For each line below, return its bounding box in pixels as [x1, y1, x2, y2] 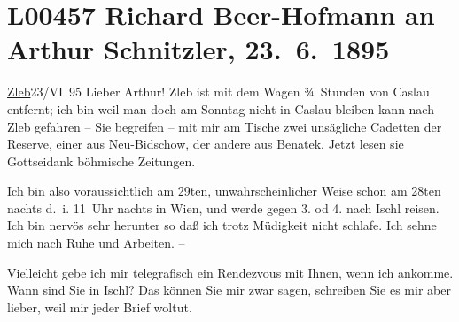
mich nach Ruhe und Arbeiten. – [7, 234, 185, 252]
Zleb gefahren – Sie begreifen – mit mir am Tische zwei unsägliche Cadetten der [7, 117, 442, 135]
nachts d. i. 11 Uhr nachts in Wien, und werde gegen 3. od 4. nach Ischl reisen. [7, 198, 440, 217]
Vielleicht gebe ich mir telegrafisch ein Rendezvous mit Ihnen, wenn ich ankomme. [7, 263, 454, 281]
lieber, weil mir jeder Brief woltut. [7, 297, 192, 316]
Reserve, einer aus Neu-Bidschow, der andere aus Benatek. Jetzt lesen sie [7, 134, 404, 153]
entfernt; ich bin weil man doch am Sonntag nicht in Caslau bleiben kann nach [7, 99, 434, 118]
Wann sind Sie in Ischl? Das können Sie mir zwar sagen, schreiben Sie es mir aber [7, 280, 451, 299]
